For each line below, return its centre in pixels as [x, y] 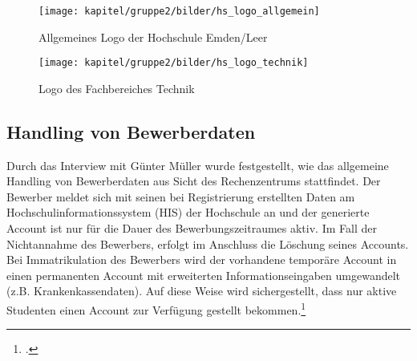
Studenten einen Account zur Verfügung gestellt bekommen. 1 [156, 308]
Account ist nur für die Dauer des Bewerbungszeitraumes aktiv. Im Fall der [192, 228]
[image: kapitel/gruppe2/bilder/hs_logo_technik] [174, 63]
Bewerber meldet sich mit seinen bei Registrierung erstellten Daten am [181, 196]
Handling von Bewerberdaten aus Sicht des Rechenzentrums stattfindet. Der [194, 181]
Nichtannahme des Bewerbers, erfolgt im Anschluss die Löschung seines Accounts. [208, 243]
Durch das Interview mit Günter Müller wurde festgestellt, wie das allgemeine [198, 165]
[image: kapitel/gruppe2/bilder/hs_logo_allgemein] [179, 11]
